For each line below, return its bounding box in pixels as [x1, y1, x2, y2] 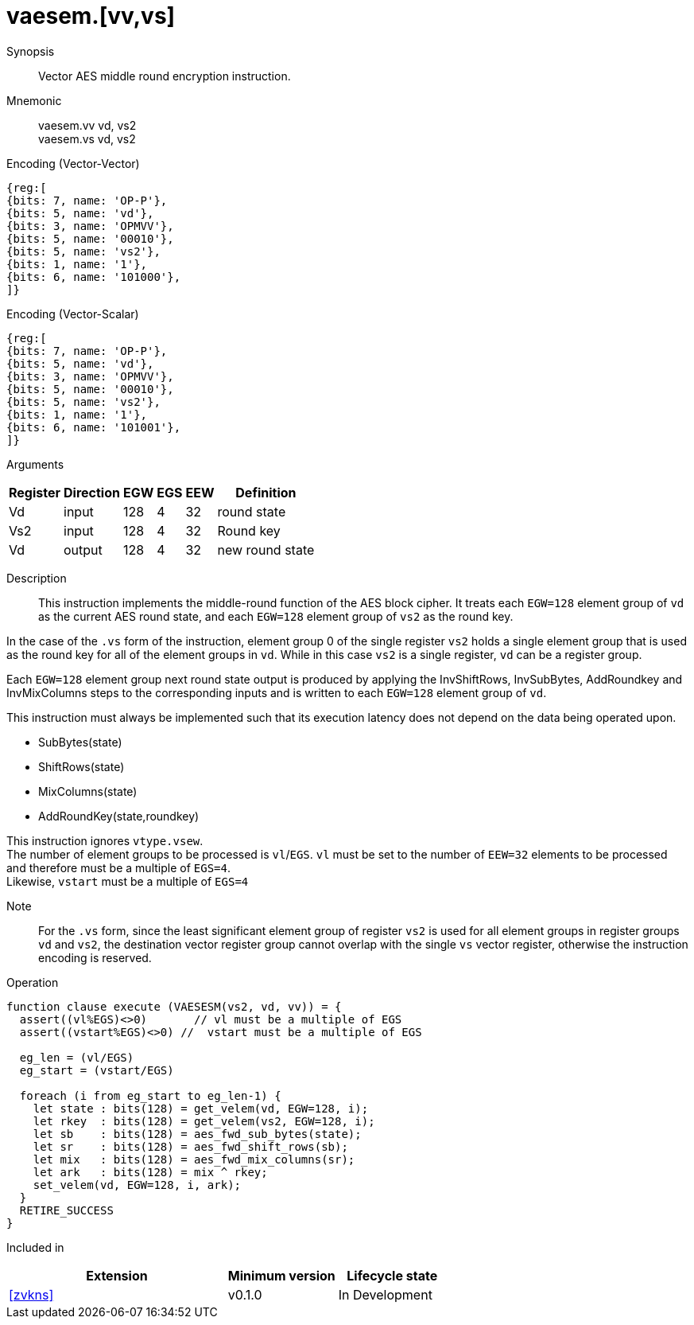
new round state [217, 541, 315, 558]
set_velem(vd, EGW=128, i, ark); [33, 1178, 242, 1191]
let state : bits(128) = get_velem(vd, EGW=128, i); [33, 1101, 369, 1115]
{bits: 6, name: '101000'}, [6, 270, 181, 283]
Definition [235, 484, 297, 501]
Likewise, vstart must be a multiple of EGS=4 [6, 874, 249, 888]
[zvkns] [9, 1286, 54, 1303]
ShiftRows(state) [38, 759, 125, 774]
